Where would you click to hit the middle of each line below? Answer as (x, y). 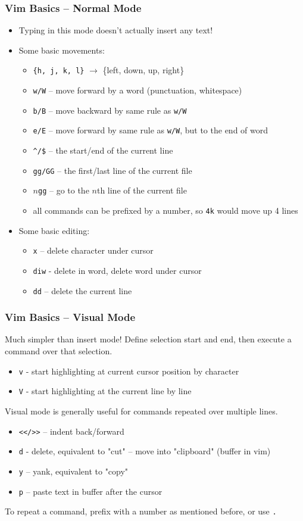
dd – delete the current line (82, 290)
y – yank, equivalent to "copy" (74, 471)
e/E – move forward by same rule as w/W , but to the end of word (151, 130)
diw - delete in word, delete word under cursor (117, 270)
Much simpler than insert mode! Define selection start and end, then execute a (148, 339)
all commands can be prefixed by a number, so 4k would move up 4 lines (165, 210)
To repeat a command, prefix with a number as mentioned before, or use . (141, 511)
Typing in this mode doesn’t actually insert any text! (116, 30)
